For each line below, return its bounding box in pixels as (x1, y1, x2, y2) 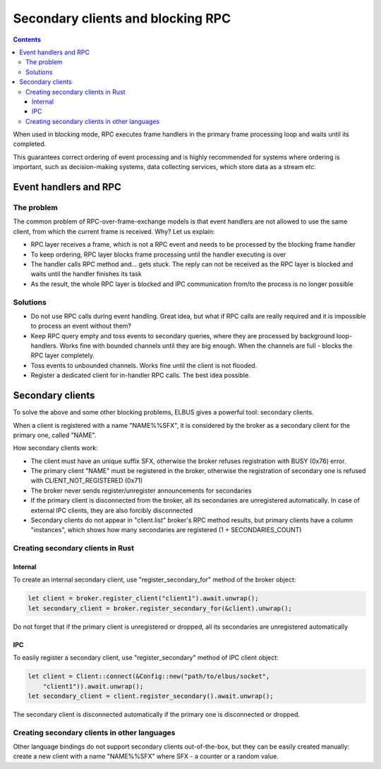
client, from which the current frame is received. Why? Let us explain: (13, 227, 215, 235)
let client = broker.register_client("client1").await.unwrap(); (28, 594, 259, 603)
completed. (13, 140, 46, 148)
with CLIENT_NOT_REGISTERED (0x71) (30, 476, 143, 485)
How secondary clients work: (13, 444, 98, 453)
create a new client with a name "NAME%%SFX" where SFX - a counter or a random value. (13, 752, 279, 761)
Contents (13, 35, 42, 44)
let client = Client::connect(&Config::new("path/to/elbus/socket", (28, 672, 270, 680)
